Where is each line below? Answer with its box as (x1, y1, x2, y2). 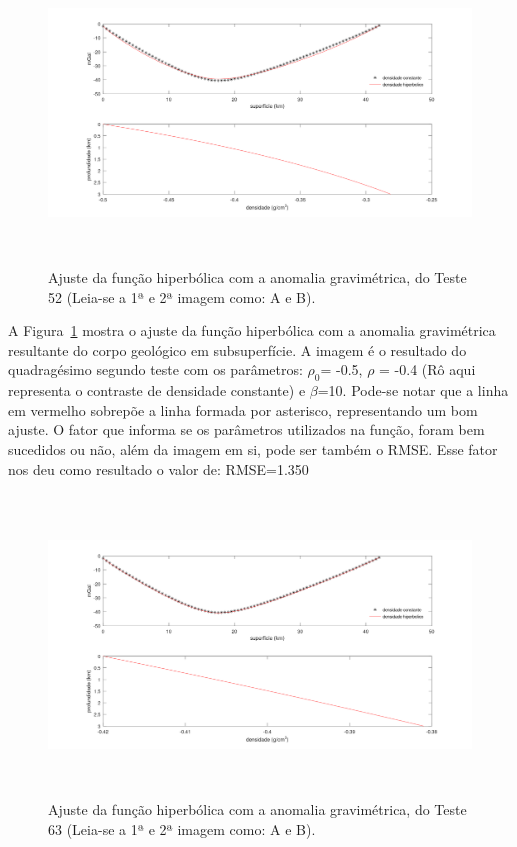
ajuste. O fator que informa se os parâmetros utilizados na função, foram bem (8, 419, 485, 440)
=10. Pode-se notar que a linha (317, 380, 509, 401)
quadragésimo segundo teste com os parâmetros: (8, 359, 303, 380)
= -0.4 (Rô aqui (379, 359, 476, 380)
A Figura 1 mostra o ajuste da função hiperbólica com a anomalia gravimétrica (8, 320, 496, 341)
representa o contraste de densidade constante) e (8, 380, 306, 401)
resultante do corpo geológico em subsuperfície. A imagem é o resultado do (8, 339, 467, 360)
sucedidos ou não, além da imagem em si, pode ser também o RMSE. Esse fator (8, 438, 498, 459)
